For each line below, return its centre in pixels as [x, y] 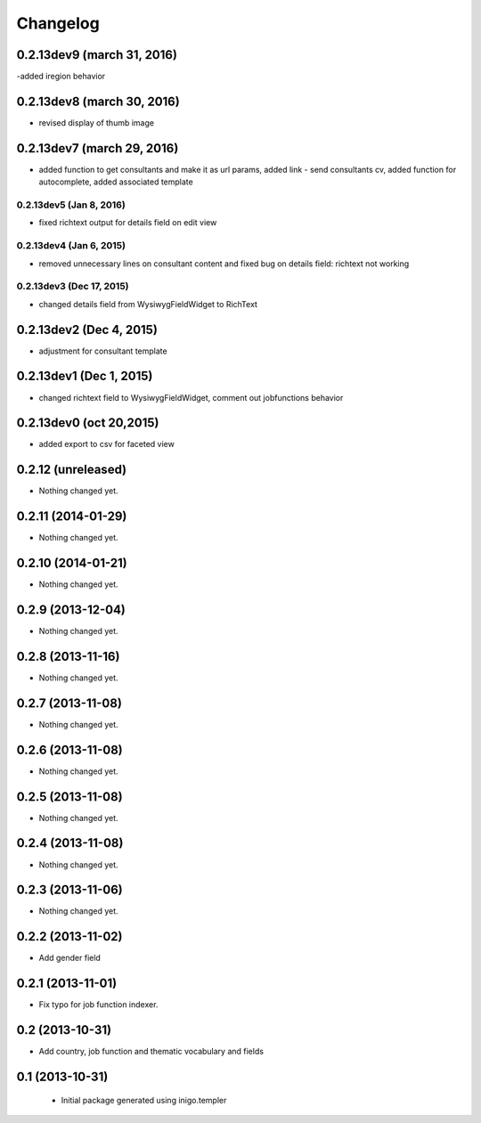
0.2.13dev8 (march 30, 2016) [98, 101]
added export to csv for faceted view [107, 444]
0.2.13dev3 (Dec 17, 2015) [73, 287]
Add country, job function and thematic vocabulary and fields [151, 1052]
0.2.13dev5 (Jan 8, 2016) [71, 205]
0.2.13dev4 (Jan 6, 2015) [71, 246]
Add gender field [70, 958]
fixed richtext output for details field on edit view [128, 223]
